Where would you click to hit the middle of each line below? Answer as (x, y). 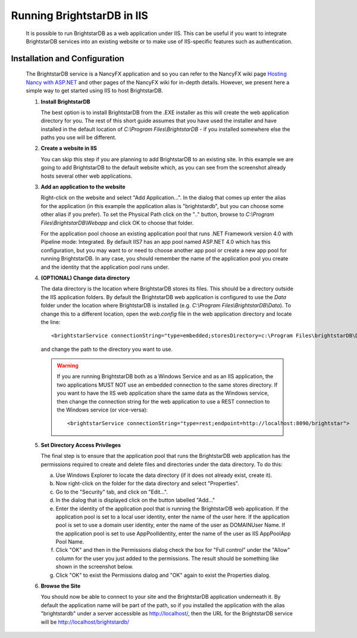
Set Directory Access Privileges (81, 445)
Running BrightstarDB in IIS (80, 15)
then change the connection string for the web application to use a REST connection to (163, 401)
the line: (51, 322)
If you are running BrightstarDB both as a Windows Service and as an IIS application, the (165, 376)
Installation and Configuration (68, 59)
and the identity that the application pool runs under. (105, 267)
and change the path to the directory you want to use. (107, 349)
